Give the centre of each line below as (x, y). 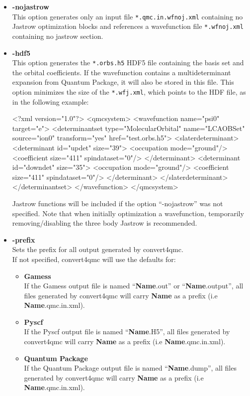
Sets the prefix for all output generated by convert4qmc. (98, 249)
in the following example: (50, 101)
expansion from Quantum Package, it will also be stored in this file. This (123, 82)
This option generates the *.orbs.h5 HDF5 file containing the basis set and (128, 63)
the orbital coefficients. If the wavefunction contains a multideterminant (122, 72)
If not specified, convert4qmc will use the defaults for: (94, 259)
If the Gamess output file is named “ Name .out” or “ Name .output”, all (134, 286)
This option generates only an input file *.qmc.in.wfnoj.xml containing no (127, 16)
